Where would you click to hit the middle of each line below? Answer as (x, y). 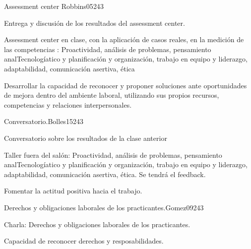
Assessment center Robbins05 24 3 (54, 6)
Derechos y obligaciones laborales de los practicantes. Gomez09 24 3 (104, 207)
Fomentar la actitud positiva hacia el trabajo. (73, 191)
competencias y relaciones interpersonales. (68, 104)
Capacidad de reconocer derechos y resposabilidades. (84, 241)
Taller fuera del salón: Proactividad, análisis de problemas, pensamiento (113, 155)
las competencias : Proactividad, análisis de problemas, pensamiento (108, 49)
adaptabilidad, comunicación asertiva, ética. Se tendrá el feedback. (105, 174)
